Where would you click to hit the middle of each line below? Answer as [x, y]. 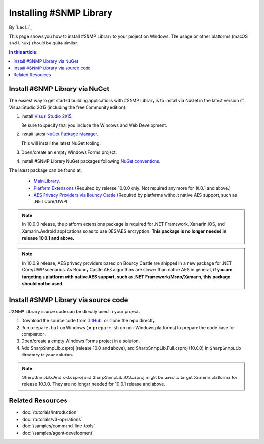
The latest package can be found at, [45, 170]
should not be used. [43, 283]
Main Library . [47, 181]
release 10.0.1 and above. [48, 238]
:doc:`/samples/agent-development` [57, 433]
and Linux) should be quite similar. [44, 43]
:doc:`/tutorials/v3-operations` [52, 419]
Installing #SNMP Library [61, 13]
